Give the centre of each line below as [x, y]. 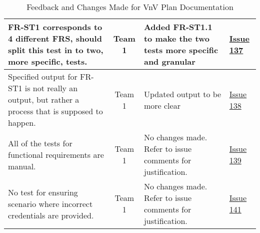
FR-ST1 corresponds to [55, 27]
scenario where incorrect [50, 203]
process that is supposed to [55, 111]
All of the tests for [40, 143]
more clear [162, 105]
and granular [169, 61]
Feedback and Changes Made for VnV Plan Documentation [130, 7]
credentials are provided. [51, 215]
